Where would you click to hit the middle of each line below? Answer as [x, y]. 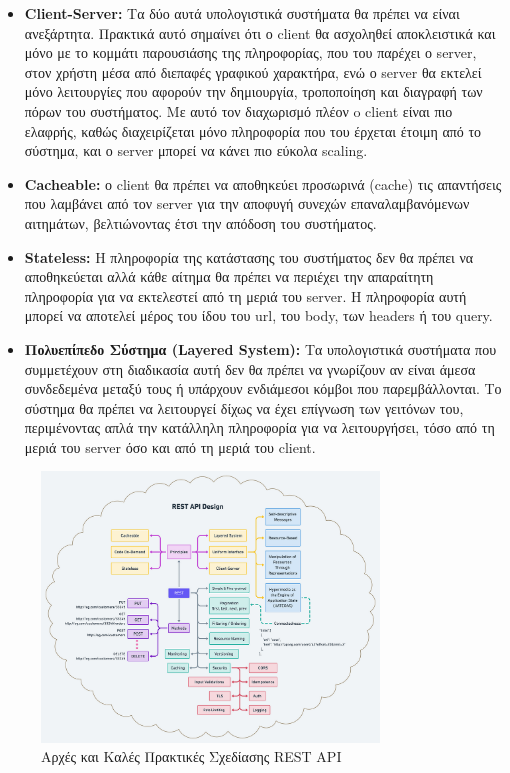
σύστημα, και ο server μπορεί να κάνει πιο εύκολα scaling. [196, 150]
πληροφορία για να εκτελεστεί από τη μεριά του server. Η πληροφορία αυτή [245, 295]
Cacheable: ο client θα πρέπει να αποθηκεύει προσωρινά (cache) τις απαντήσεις [263, 183]
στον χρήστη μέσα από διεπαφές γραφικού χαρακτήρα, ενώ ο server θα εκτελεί [253, 71]
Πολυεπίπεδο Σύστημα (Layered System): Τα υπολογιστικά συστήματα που [260, 348]
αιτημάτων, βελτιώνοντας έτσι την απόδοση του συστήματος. [200, 222]
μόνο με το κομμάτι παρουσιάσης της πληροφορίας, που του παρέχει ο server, [250, 52]
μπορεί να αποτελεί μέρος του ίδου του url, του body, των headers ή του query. [258, 315]
